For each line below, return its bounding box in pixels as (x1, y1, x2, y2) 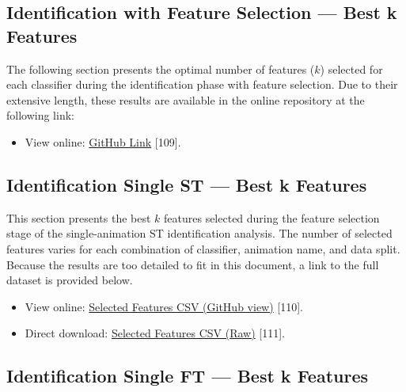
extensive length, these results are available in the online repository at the (6, 91, 365, 108)
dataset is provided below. (6, 272, 133, 288)
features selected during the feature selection (164, 209, 380, 226)
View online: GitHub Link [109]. (25, 133, 181, 150)
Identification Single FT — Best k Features (6, 363, 369, 388)
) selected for (320, 60, 383, 77)
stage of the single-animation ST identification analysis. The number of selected (6, 225, 393, 242)
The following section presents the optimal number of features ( (6, 60, 315, 77)
